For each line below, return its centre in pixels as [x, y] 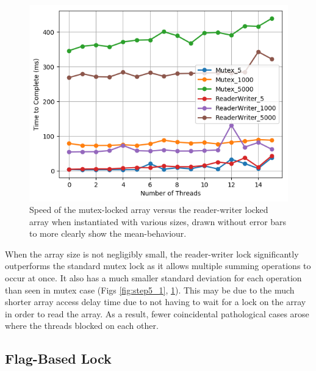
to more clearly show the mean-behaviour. [108, 233]
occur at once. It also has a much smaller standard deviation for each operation [153, 278]
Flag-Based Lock [58, 358]
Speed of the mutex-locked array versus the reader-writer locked [149, 210]
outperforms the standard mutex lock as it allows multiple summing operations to [158, 266]
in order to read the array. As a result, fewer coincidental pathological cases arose [157, 313]
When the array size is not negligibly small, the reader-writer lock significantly [152, 254]
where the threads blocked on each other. [82, 326]
